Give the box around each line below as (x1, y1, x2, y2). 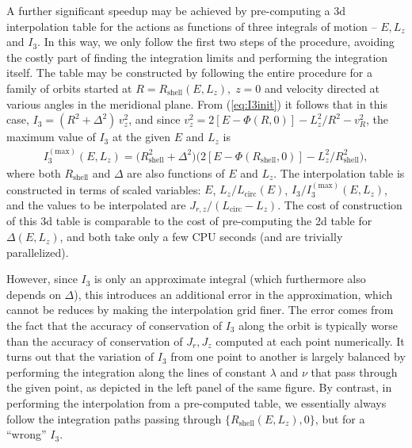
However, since (6, 270, 78, 287)
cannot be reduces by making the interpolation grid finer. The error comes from (6, 301, 394, 318)
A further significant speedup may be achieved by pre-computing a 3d (6, 2, 346, 18)
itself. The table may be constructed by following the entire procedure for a (6, 64, 372, 81)
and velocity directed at (264, 79, 380, 96)
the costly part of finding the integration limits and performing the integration (6, 48, 388, 65)
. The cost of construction (277, 197, 402, 213)
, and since (128, 111, 181, 128)
